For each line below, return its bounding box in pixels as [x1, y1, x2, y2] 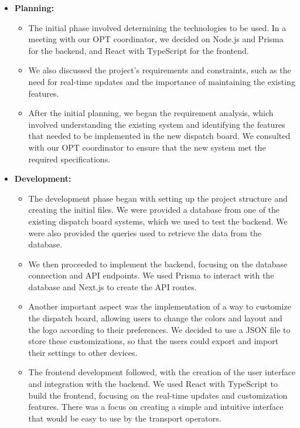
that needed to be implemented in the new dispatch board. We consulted [28, 130, 291, 142]
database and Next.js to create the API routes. [28, 280, 197, 293]
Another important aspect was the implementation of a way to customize [28, 300, 291, 312]
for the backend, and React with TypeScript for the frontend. [28, 44, 249, 56]
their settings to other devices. [28, 346, 138, 358]
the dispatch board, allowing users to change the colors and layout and [28, 312, 282, 324]
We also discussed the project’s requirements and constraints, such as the [28, 64, 291, 76]
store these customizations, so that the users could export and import [28, 335, 279, 347]
